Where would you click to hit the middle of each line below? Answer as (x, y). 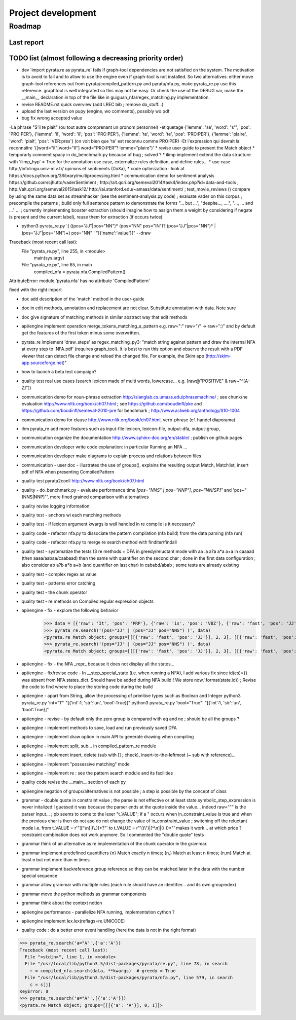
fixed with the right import (36, 290)
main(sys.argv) (49, 258)
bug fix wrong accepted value (52, 118)
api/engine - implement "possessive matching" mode (76, 764)
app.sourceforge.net (42, 363)
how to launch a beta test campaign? (59, 372)
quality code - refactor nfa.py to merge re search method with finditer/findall (99, 542)
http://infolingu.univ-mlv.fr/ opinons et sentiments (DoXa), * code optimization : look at (97, 169)
